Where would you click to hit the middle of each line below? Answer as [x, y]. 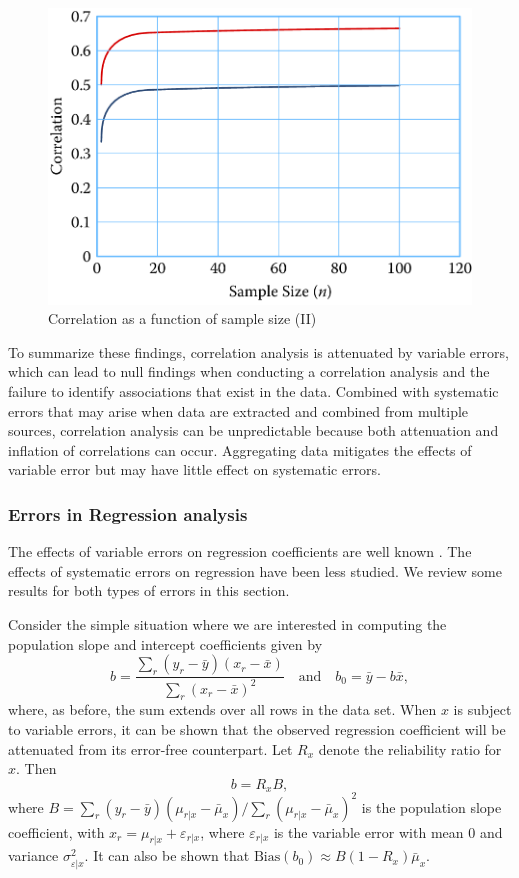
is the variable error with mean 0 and [388, 831]
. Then [36, 768]
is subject [482, 709]
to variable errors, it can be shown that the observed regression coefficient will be [257, 728]
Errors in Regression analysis [128, 513]
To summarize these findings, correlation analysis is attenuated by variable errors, [258, 351]
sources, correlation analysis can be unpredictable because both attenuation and [253, 430]
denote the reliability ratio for [410, 748]
